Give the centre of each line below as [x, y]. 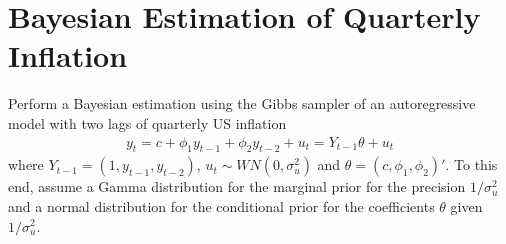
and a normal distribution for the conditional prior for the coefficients [221, 205]
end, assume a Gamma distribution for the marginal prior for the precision [237, 186]
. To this [471, 164]
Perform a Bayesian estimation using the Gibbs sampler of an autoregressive [242, 103]
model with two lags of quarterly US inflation [147, 122]
